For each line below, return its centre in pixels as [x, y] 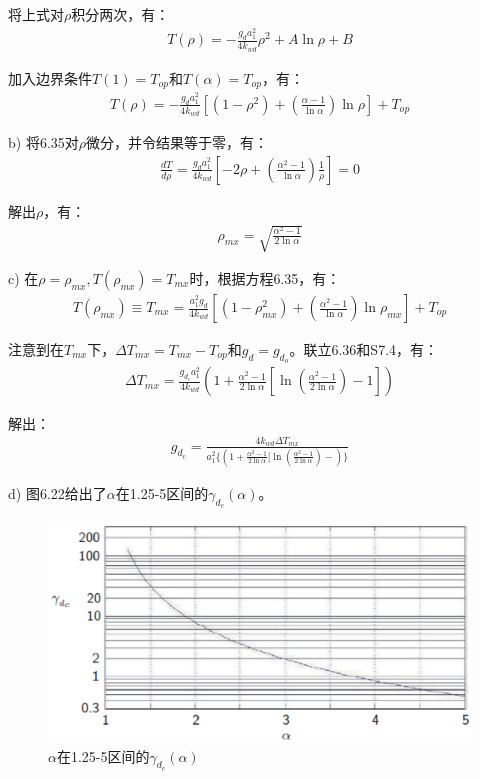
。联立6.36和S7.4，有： [364, 349]
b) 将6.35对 [43, 142]
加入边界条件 [50, 77]
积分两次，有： [120, 14]
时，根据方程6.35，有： [265, 278]
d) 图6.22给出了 [57, 492]
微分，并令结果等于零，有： [177, 142]
